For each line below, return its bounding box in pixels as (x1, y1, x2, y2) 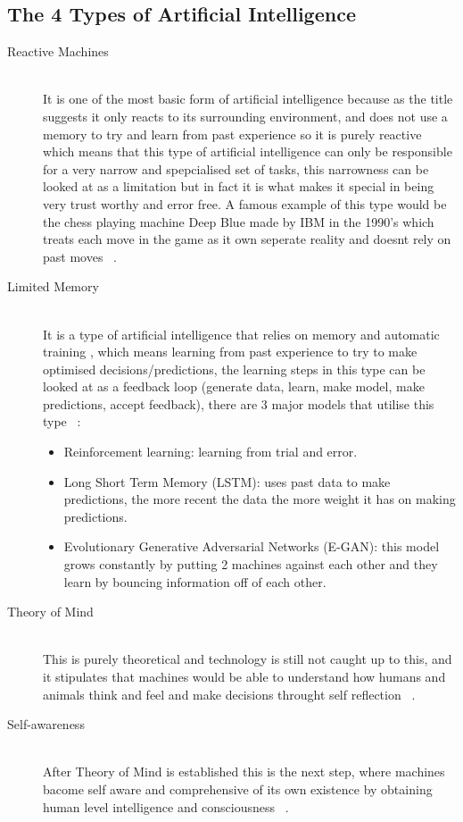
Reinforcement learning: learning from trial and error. (63, 442, 358, 461)
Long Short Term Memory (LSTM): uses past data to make (63, 472, 391, 491)
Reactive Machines (7, 42, 109, 61)
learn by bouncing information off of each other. (63, 572, 327, 591)
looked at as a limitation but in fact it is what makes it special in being (43, 177, 434, 196)
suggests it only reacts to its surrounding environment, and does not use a (43, 106, 448, 125)
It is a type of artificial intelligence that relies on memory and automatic (43, 324, 440, 343)
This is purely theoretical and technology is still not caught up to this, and (43, 650, 452, 668)
